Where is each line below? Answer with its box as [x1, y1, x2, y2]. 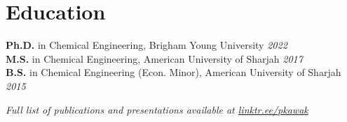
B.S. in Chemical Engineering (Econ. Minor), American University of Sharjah [6, 65, 341, 79]
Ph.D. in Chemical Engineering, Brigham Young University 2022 [6, 38, 287, 52]
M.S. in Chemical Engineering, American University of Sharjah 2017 [6, 51, 303, 66]
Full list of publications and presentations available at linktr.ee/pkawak [6, 102, 308, 116]
